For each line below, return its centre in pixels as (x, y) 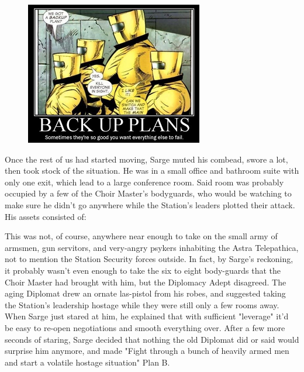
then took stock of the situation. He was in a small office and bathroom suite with (152, 170)
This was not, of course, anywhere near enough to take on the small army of (141, 236)
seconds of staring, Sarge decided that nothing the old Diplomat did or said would (152, 339)
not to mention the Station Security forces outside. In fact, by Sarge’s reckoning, (149, 259)
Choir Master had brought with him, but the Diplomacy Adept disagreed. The (146, 282)
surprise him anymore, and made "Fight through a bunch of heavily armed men (147, 351)
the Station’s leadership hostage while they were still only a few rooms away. (142, 304)
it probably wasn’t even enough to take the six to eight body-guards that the (143, 270)
